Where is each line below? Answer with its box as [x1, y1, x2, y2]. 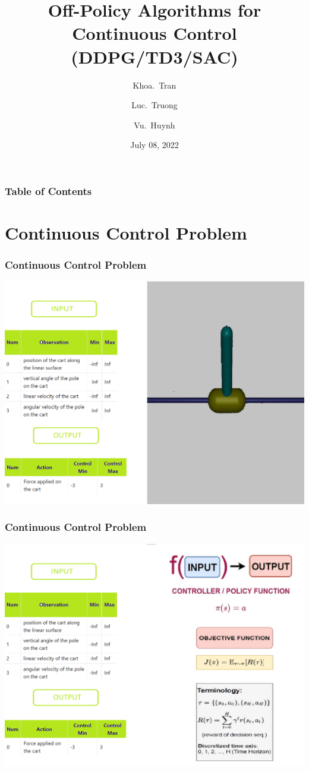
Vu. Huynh [134, 118, 175, 131]
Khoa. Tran [133, 78, 176, 91]
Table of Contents [5, 183, 92, 198]
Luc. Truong [131, 99, 178, 111]
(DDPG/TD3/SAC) [71, 44, 238, 68]
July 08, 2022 [130, 139, 179, 151]
